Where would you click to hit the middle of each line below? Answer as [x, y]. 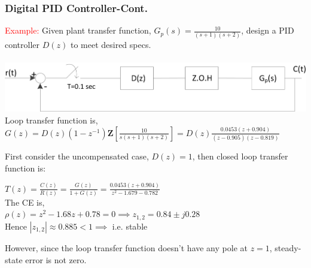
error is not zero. [56, 259]
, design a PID [268, 30]
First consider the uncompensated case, [77, 156]
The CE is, [25, 202]
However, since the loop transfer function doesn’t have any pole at [126, 247]
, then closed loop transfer [240, 156]
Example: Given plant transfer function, [78, 30]
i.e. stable [130, 226]
